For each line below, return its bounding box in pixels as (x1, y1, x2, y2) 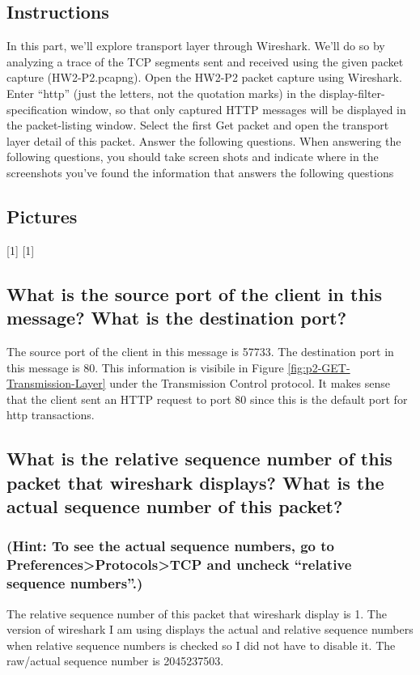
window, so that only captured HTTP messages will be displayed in (70, 100, 406, 117)
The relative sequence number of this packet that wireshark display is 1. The (6, 605, 387, 622)
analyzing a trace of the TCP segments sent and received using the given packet (6, 53, 404, 70)
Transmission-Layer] (6, 375, 106, 392)
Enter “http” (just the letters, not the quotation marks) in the (6, 84, 316, 101)
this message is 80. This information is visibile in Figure (6, 359, 284, 376)
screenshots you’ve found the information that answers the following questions (6, 163, 394, 180)
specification (6, 100, 68, 117)
